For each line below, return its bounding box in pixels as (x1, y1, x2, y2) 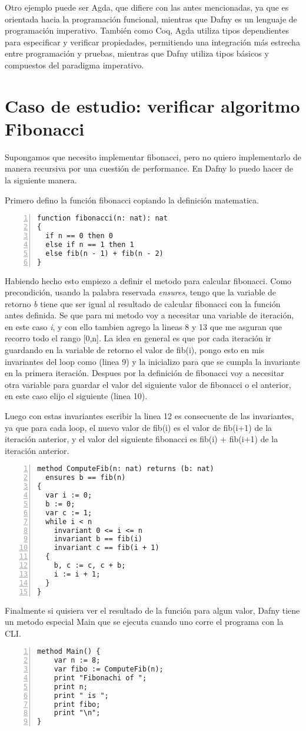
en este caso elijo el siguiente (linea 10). (5, 390, 148, 402)
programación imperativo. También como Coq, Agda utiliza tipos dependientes (5, 24, 289, 37)
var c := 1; (45, 508, 92, 517)
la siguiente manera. (5, 174, 77, 186)
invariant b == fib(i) (54, 535, 142, 544)
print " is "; (54, 691, 109, 700)
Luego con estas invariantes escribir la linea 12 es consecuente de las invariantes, (5, 410, 294, 422)
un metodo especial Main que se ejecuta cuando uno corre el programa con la (5, 615, 284, 628)
